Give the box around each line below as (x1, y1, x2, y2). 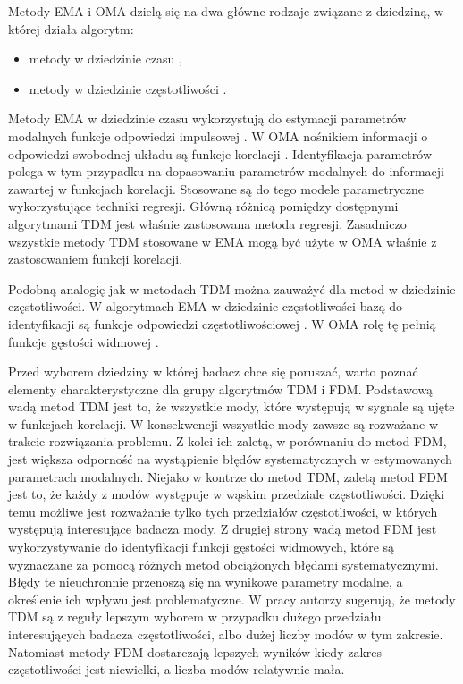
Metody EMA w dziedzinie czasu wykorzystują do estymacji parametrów (8, 109, 407, 128)
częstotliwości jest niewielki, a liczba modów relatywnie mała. (8, 660, 345, 679)
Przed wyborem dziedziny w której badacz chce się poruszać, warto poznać (8, 362, 418, 381)
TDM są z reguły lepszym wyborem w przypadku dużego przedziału (8, 607, 382, 626)
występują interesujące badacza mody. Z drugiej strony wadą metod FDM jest (8, 519, 437, 538)
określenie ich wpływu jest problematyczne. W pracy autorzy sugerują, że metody (8, 589, 456, 608)
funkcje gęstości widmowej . (8, 332, 159, 350)
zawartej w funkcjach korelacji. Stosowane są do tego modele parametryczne (8, 179, 424, 198)
